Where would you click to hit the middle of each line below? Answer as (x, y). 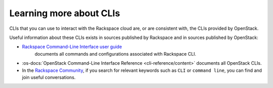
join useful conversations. (49, 77)
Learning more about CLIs (65, 13)
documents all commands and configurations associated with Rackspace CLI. (116, 54)
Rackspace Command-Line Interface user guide (72, 47)
